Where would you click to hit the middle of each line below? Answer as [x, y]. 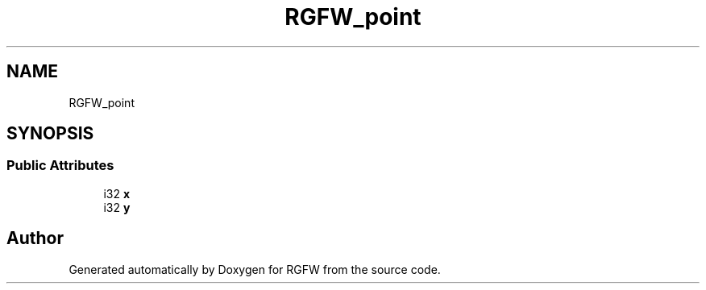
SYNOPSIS [50, 134]
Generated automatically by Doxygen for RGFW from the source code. [255, 269]
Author [35, 238]
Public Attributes [60, 166]
